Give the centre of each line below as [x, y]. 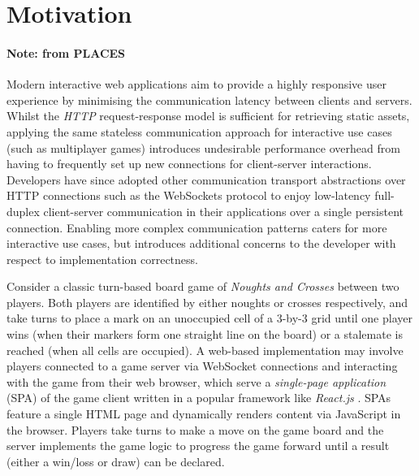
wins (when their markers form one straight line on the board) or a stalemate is [205, 334]
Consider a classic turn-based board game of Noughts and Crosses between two [203, 286]
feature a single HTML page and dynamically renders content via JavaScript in [204, 414]
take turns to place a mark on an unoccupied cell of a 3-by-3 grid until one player [209, 318]
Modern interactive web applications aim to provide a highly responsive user [197, 84]
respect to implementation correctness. [102, 259]
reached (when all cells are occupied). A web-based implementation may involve [205, 350]
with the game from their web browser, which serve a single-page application [197, 381]
